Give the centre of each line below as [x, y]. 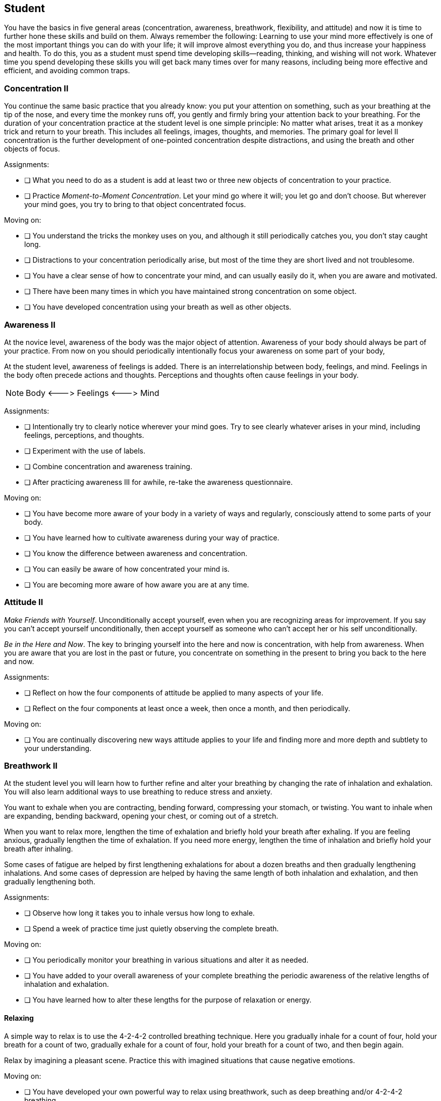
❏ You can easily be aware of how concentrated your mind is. [127, 569]
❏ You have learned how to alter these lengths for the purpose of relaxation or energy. [168, 1000]
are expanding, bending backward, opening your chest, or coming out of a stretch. [141, 816]
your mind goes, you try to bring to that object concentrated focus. [135, 205]
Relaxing [19, 1018]
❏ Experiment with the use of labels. [85, 451]
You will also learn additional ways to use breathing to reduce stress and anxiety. [138, 792]
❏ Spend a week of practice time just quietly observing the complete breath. [152, 929]
